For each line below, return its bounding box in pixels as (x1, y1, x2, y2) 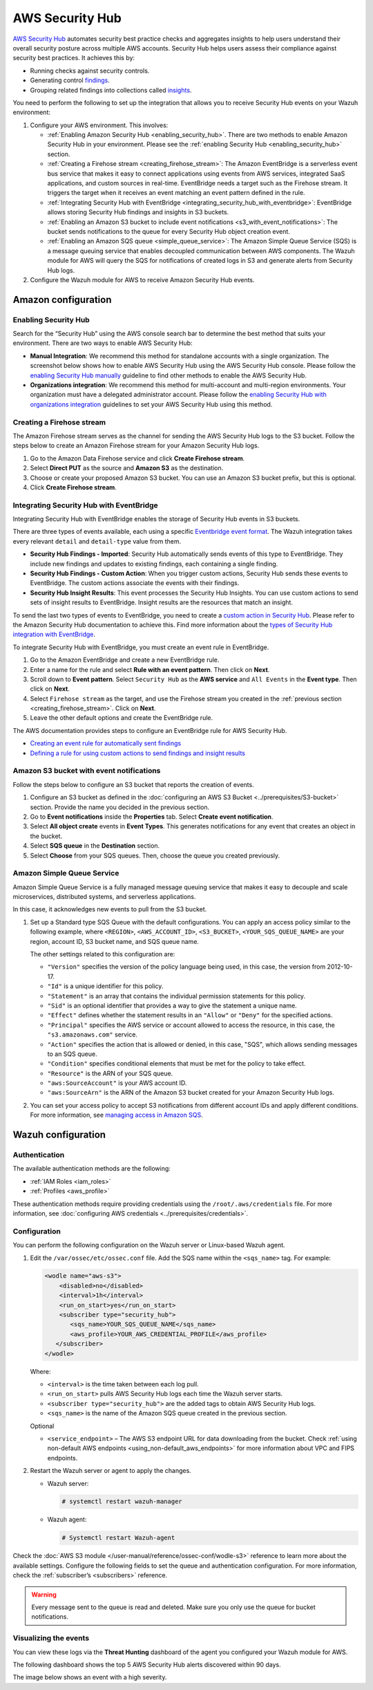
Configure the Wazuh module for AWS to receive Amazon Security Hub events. (30, 275, 255, 284)
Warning (31, 1590, 57, 1599)
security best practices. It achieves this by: (12, 54, 135, 62)
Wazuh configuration (12, 1129, 106, 1141)
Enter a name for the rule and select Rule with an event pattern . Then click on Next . (30, 665, 270, 674)
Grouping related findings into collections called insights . (30, 86, 192, 94)
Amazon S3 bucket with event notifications (12, 766, 161, 776)
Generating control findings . (30, 76, 111, 84)
